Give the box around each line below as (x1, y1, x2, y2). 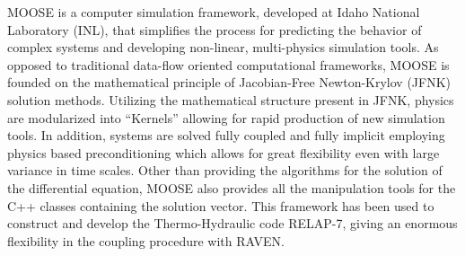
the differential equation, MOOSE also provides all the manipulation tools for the (7, 178, 456, 197)
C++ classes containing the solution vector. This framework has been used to (7, 196, 434, 215)
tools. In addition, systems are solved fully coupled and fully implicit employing (7, 126, 445, 145)
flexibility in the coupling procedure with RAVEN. (7, 231, 285, 250)
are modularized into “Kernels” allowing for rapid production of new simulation (7, 108, 445, 127)
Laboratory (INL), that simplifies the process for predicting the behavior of (7, 20, 422, 39)
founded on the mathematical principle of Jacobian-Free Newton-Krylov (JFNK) (7, 73, 452, 92)
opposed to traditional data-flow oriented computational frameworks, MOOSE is (7, 55, 450, 74)
